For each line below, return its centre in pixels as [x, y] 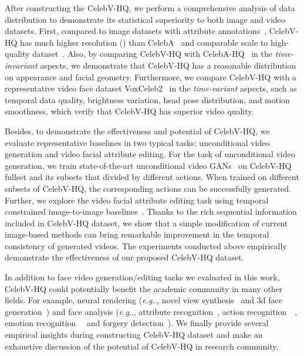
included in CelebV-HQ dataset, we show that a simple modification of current [146, 223]
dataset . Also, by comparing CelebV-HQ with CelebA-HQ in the [152, 54]
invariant [21, 65]
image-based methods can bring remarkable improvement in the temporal [137, 234]
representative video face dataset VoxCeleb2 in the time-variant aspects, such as [151, 88]
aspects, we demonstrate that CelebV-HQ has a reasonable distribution [168, 65]
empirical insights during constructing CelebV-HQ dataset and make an [134, 335]
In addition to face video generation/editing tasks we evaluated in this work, [142, 277]
